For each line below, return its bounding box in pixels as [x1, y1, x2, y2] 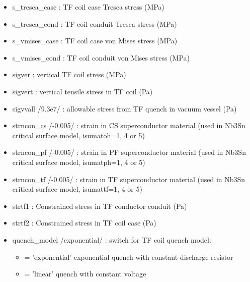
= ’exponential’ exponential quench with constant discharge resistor [24, 251, 233, 262]
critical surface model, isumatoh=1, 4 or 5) [12, 130, 145, 140]
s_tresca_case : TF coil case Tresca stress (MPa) [12, 2, 164, 12]
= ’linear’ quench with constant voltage [24, 268, 146, 279]
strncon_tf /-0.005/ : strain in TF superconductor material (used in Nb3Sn [12, 174, 245, 184]
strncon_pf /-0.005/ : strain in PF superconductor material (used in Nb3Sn [12, 147, 246, 157]
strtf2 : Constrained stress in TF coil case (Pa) [12, 217, 156, 228]
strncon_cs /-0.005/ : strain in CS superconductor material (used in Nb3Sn [12, 120, 245, 131]
